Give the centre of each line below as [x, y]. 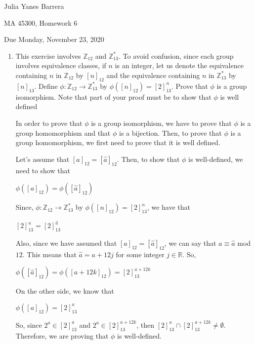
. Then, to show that [148, 159]
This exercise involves [48, 56]
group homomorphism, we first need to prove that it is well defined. [118, 142]
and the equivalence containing [153, 75]
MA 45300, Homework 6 [41, 22]
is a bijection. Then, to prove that [170, 133]
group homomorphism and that [63, 133]
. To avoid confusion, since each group [176, 56]
